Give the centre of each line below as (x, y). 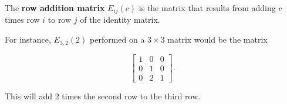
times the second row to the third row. (131, 96)
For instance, (28, 39)
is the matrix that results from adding (207, 8)
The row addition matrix (55, 8)
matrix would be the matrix (217, 39)
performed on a (117, 39)
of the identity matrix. (120, 20)
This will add (28, 96)
